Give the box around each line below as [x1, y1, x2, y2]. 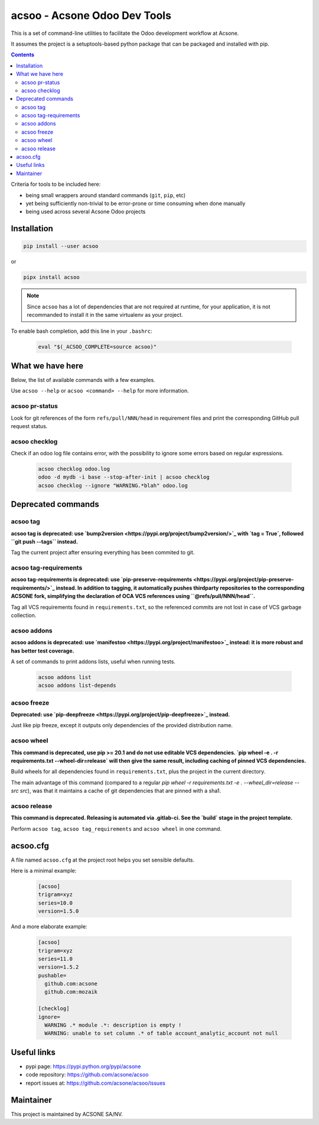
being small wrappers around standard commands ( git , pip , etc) [25, 191, 186, 198]
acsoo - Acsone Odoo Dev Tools [11, 9, 171, 22]
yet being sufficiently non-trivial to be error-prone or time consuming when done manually [25, 200, 246, 207]
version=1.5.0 [38, 908, 79, 915]
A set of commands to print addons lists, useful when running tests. [11, 658, 175, 665]
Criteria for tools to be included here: [11, 181, 101, 188]
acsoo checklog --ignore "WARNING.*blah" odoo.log [38, 482, 188, 488]
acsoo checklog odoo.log [38, 465, 110, 472]
